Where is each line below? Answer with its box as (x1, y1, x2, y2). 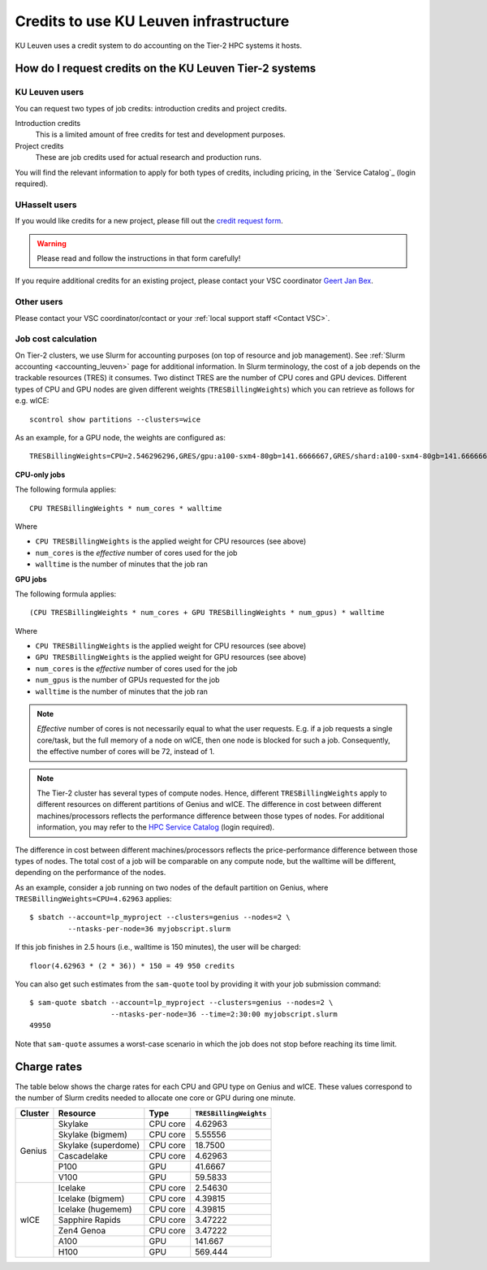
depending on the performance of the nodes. (15, 868, 166, 878)
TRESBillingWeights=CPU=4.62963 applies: (15, 894, 172, 904)
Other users (15, 297, 64, 308)
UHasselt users (15, 199, 77, 210)
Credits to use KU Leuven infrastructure (15, 12, 290, 30)
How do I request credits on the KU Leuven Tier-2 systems (15, 62, 317, 76)
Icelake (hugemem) (58, 1203, 133, 1215)
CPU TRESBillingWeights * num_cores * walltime (29, 504, 222, 513)
